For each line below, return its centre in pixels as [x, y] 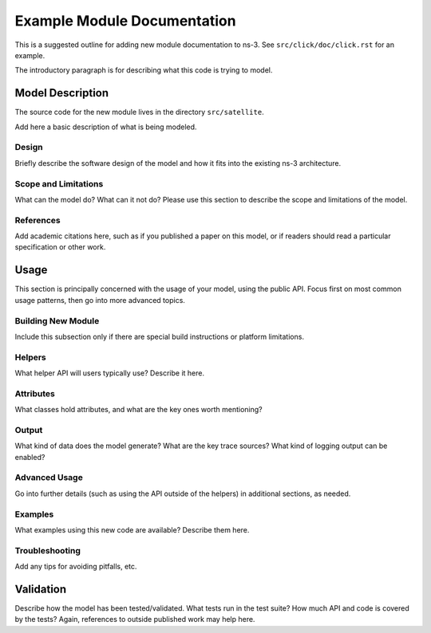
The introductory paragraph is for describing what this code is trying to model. [144, 70]
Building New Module [57, 320]
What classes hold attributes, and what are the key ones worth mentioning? [138, 410]
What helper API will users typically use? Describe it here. [110, 373]
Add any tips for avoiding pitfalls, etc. [76, 567]
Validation [41, 589]
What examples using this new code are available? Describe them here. [132, 529]
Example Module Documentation [125, 21]
